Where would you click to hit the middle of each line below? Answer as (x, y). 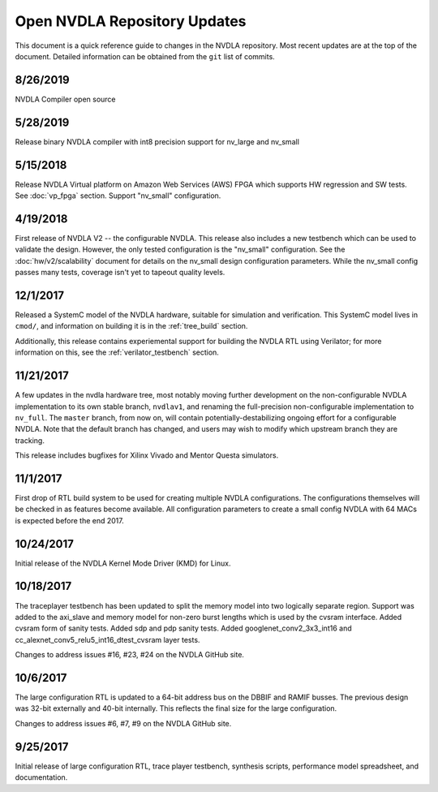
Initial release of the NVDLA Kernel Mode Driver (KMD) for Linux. (123, 563)
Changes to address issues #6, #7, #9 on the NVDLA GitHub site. (123, 723)
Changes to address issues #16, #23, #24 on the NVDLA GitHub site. (130, 655)
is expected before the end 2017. (70, 520)
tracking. (30, 440)
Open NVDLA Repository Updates (131, 21)
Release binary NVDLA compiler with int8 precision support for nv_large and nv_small (157, 141)
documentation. (41, 777)
